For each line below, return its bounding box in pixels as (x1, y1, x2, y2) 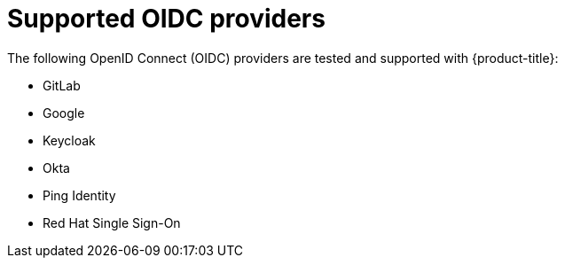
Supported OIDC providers (7, 4, 326, 34)
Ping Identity (43, 187, 116, 203)
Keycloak (43, 132, 96, 148)
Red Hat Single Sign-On (43, 214, 181, 230)
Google (43, 105, 85, 121)
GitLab (43, 77, 81, 93)
